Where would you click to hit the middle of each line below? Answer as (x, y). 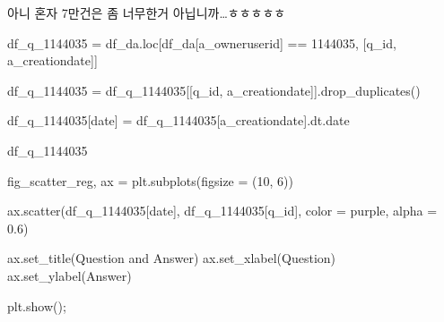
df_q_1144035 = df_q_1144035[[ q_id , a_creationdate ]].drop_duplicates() (214, 90)
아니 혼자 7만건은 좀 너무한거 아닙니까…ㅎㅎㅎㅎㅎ (147, 13)
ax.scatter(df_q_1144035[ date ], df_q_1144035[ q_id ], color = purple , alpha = (222, 211)
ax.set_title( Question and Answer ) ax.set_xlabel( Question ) (172, 258)
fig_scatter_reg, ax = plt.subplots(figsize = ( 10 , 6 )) (150, 180)
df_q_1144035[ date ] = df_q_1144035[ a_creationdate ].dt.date (178, 120)
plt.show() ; (37, 305)
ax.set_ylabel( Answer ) (70, 275)
